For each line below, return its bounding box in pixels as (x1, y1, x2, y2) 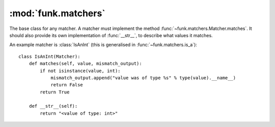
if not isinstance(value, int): (40, 68, 121, 74)
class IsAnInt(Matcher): (18, 53, 80, 59)
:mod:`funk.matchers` (9, 8, 105, 19)
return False (50, 82, 84, 88)
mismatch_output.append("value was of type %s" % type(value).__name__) (50, 75, 236, 81)
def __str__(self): (29, 103, 78, 109)
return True (40, 89, 70, 95)
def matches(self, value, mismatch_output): (29, 61, 142, 67)
